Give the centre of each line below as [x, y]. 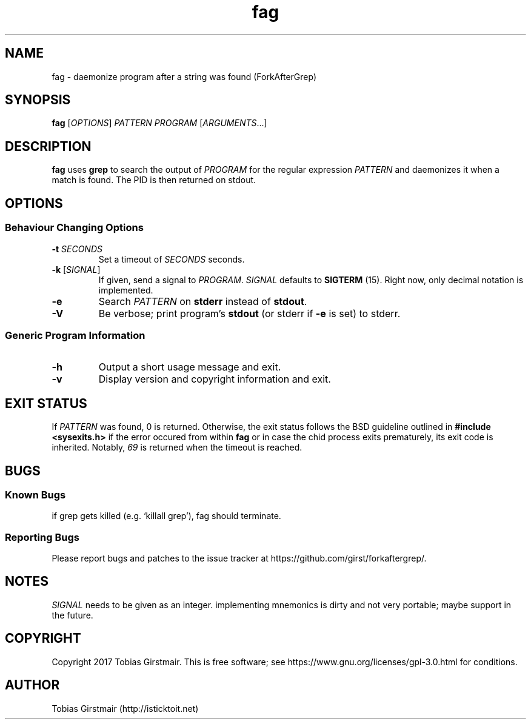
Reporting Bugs [42, 537]
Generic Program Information [75, 335]
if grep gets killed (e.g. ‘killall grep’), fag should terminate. [166, 516]
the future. [72, 615]
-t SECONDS [77, 249]
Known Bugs [35, 494]
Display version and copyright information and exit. [215, 379]
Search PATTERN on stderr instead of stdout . [203, 301]
